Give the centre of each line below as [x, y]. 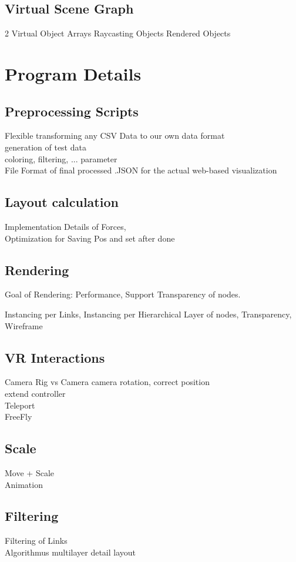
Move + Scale [29, 472]
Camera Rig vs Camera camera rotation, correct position [107, 382]
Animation [24, 484]
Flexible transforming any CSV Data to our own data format [115, 136]
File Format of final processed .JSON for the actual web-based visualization [141, 170]
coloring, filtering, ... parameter [61, 158]
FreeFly [18, 417]
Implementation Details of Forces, [65, 226]
